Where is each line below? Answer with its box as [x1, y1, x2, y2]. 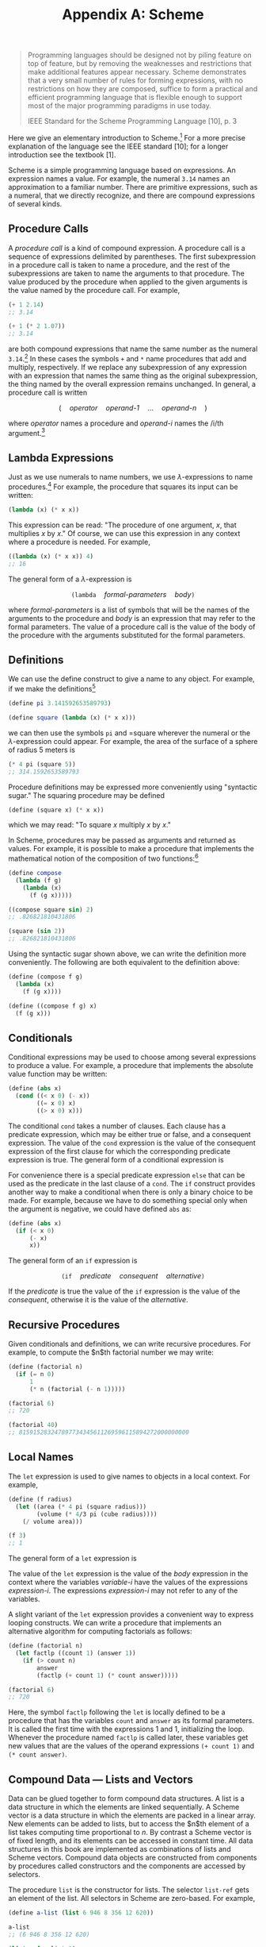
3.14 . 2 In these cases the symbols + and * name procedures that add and [8, 353, 247, 363]
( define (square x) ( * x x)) [8, 806, 104, 814]
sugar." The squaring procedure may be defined [8, 790, 165, 800]
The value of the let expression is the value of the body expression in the [8, 1569, 249, 1579]
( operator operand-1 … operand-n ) [59, 403, 207, 412]
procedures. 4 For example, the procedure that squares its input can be [8, 480, 239, 492]
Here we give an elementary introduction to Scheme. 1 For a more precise [8, 132, 246, 142]
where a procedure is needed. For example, [8, 537, 150, 546]
